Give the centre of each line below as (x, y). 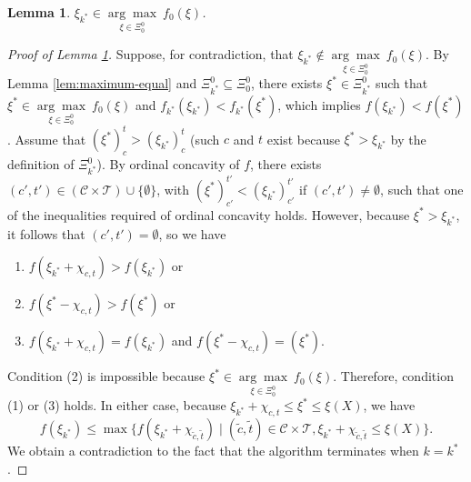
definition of (41, 164)
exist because (303, 139)
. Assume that (47, 139)
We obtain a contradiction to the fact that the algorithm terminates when (213, 451)
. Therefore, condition (393, 376)
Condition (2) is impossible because (106, 376)
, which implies (319, 104)
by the (408, 139)
